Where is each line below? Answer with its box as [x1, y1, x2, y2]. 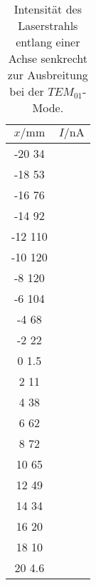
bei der [9, 83, 44, 99]
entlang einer [16, 34, 80, 50]
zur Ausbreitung [7, 66, 88, 83]
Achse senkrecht [8, 50, 87, 66]
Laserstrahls [18, 17, 78, 34]
